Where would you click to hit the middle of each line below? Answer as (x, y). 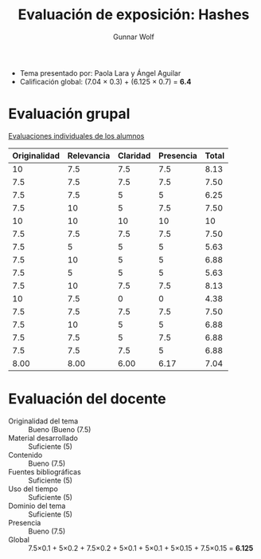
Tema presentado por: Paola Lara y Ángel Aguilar (100, 73)
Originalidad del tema (43, 421)
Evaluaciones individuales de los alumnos (76, 136)
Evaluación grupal (69, 114)
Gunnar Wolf (134, 37)
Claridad (134, 155)
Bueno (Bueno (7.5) (60, 429)
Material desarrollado (43, 438)
